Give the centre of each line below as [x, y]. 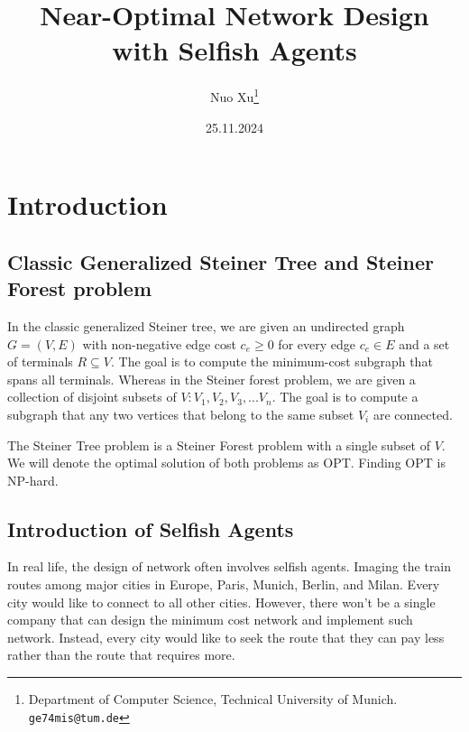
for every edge [317, 343]
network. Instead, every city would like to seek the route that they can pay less [226, 637]
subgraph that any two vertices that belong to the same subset [181, 414]
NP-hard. [33, 480]
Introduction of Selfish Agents [151, 528]
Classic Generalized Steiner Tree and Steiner [221, 261]
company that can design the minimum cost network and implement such [210, 620]
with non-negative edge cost [159, 343]
